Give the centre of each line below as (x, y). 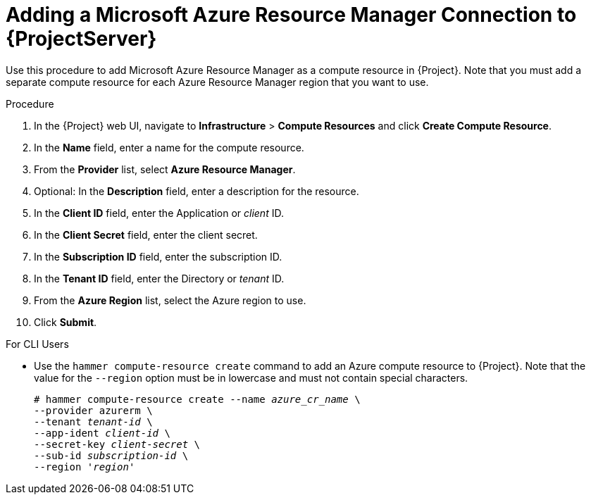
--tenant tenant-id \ (93, 421)
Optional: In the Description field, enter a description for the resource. (197, 191)
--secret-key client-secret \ (117, 444)
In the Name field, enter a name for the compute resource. (169, 147)
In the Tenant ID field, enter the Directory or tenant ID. (159, 278)
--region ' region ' (85, 467)
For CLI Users (37, 344)
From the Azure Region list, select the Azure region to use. (170, 300)
